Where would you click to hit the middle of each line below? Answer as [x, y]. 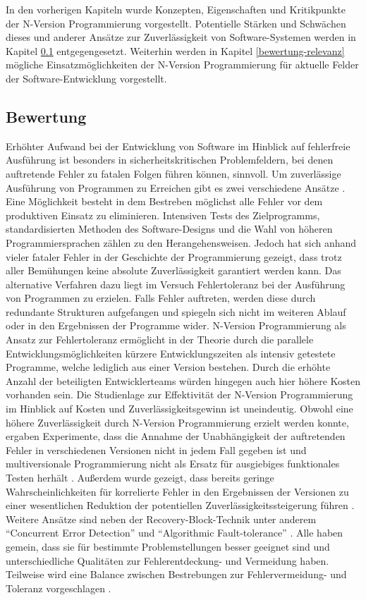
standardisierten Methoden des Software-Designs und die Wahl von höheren [169, 229]
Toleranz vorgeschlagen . [59, 588]
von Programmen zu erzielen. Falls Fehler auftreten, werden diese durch [161, 298]
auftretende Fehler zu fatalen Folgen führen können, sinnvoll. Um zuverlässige [173, 173]
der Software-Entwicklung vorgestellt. [86, 78]
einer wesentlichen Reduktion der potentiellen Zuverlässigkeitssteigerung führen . [180, 505]
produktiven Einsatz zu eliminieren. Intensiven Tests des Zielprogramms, [163, 215]
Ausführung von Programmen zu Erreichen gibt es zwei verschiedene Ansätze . [176, 187]
